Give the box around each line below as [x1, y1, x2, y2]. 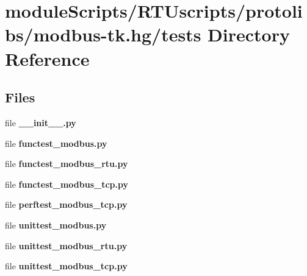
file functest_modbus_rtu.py [5, 157, 128, 170]
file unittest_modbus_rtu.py [5, 239, 128, 252]
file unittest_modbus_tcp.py [5, 260, 128, 272]
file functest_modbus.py [5, 136, 107, 149]
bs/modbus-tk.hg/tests [5, 22, 201, 47]
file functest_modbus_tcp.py [5, 177, 129, 190]
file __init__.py [5, 116, 76, 129]
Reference [5, 46, 90, 71]
